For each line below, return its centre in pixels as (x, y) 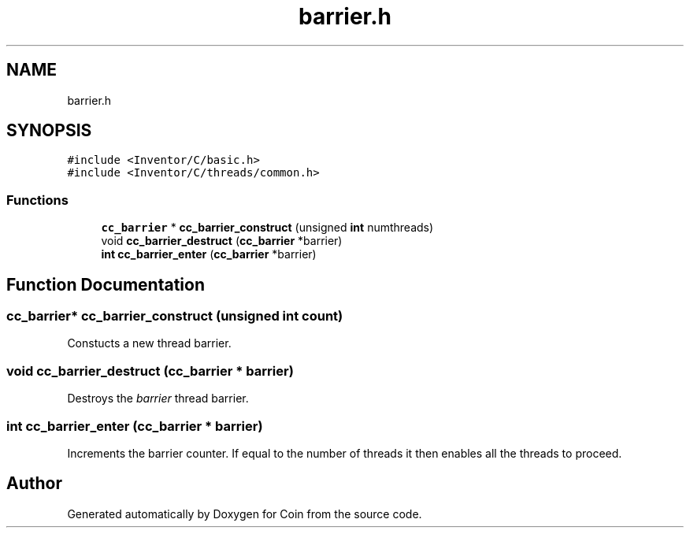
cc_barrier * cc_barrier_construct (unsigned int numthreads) (267, 228)
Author (34, 484)
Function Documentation (106, 284)
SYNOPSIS (49, 131)
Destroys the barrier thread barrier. (158, 399)
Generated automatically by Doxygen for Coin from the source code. (245, 514)
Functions (37, 200)
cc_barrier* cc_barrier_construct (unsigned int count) (175, 316)
